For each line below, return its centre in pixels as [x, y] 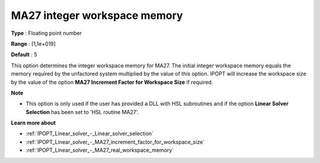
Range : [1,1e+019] [33, 44]
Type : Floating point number [47, 33]
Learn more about [33, 123]
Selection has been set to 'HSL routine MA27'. [82, 112]
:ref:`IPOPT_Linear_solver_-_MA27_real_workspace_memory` [100, 150]
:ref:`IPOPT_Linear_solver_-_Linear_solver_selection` [90, 133]
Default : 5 [24, 55]
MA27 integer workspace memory [97, 15]
